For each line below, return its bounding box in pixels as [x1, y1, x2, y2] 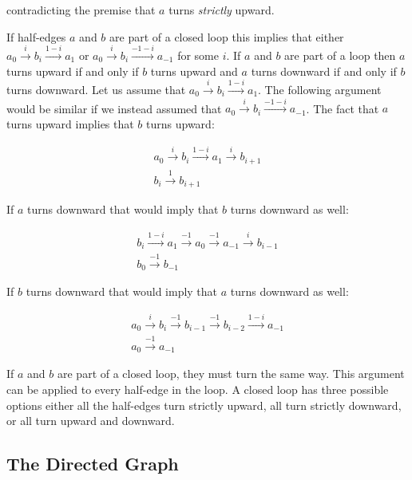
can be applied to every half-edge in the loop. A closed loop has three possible [6, 381, 389, 398]
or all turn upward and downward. [6, 412, 175, 429]
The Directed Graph [6, 451, 179, 476]
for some [177, 46, 219, 63]
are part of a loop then [284, 46, 396, 63]
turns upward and [150, 62, 238, 79]
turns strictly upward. [168, 2, 275, 18]
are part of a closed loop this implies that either [109, 28, 344, 45]
